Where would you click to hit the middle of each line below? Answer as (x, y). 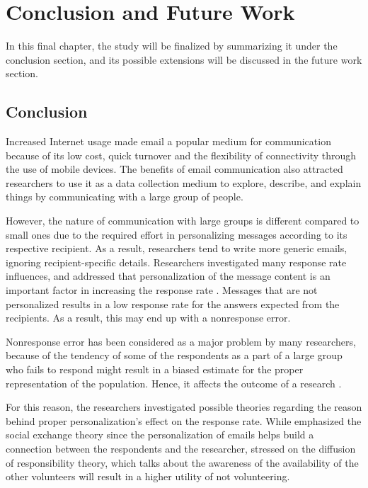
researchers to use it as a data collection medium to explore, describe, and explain (184, 182)
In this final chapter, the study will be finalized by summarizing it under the (172, 46)
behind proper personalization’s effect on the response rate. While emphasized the (184, 420)
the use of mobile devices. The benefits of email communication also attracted (174, 169)
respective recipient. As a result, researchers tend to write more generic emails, (177, 248)
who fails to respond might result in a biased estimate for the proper (155, 369)
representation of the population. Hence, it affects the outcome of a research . (174, 383)
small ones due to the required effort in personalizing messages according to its (177, 234)
